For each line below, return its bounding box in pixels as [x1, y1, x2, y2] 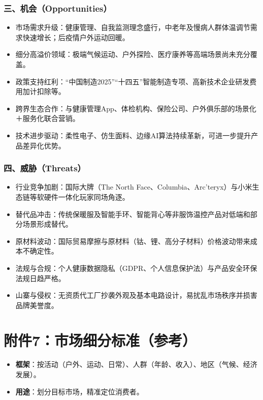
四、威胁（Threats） [4, 162, 86, 174]
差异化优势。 [22, 140, 65, 150]
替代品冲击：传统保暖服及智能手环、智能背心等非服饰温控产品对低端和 [15, 208, 250, 219]
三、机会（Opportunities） [4, 2, 112, 14]
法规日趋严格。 [15, 272, 65, 283]
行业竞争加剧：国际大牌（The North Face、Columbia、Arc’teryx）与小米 [15, 181, 252, 192]
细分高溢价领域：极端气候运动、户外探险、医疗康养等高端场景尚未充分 [15, 49, 250, 59]
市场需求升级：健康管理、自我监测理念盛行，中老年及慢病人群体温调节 [15, 22, 250, 33]
